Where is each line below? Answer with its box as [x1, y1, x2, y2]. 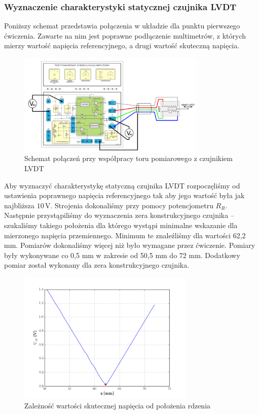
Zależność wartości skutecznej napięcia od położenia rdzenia [24, 400, 211, 411]
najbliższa [4, 200, 34, 210]
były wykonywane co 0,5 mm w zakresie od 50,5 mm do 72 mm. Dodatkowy [4, 249, 240, 260]
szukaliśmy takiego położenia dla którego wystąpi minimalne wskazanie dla [4, 219, 238, 230]
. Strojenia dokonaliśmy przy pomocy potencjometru [50, 200, 213, 210]
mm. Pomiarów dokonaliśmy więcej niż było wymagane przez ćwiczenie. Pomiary [4, 240, 255, 250]
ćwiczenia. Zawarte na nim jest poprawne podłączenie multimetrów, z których [4, 30, 246, 41]
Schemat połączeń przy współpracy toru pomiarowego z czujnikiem [24, 153, 233, 164]
